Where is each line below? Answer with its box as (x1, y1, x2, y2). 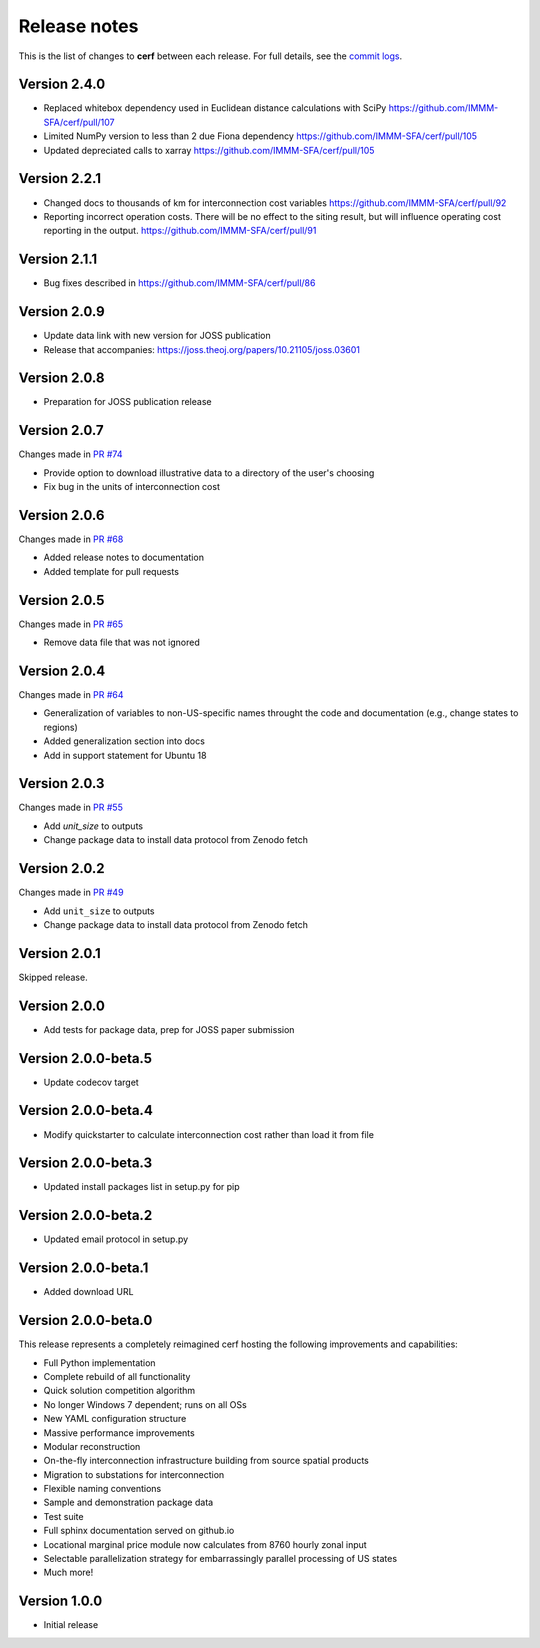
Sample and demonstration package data (43, 1496, 214, 1509)
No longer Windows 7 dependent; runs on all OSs (43, 1398, 247, 1410)
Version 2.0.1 (18, 945, 102, 962)
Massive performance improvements (43, 1426, 195, 1439)
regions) (43, 721, 79, 733)
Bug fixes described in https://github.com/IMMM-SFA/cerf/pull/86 (43, 277, 316, 289)
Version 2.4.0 (18, 76, 106, 93)
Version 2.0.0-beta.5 (18, 1050, 153, 1067)
